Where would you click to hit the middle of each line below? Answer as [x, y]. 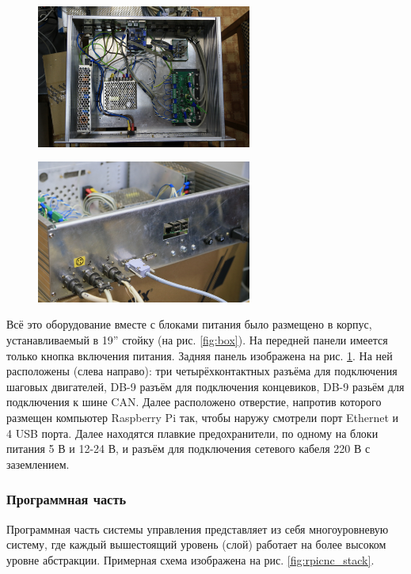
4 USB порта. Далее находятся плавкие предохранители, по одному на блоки [192, 433]
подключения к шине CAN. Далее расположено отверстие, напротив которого [194, 402]
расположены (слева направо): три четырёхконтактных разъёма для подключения [202, 371]
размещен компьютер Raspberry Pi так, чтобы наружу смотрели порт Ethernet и [203, 417]
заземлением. [38, 464]
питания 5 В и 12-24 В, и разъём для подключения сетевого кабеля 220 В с [188, 449]
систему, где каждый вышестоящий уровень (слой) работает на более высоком [196, 544]
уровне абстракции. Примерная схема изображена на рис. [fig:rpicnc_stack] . [190, 559]
